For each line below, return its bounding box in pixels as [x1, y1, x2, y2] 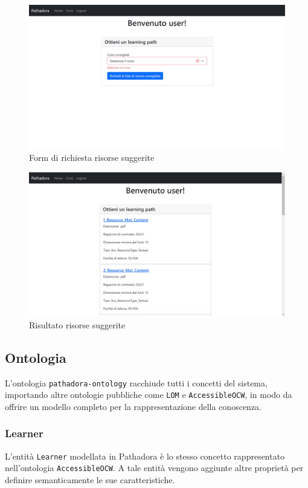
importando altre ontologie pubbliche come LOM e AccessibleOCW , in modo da [5, 388, 292, 401]
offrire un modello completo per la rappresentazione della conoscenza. [5, 400, 261, 412]
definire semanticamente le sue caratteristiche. [5, 473, 175, 486]
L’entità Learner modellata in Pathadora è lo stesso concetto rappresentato [5, 449, 285, 462]
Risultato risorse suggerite [29, 318, 126, 331]
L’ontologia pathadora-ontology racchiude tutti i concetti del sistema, [5, 376, 268, 389]
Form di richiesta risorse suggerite [29, 151, 155, 164]
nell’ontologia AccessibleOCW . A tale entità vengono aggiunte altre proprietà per [5, 461, 304, 474]
